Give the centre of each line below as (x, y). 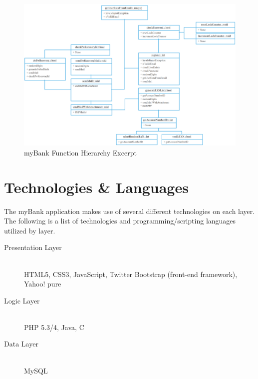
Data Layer (21, 344)
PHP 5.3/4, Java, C (54, 327)
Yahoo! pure (43, 284)
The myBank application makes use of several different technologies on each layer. (129, 211)
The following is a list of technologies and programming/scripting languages (120, 221)
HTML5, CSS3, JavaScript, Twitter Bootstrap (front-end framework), (131, 274)
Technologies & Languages (96, 187)
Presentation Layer (33, 247)
